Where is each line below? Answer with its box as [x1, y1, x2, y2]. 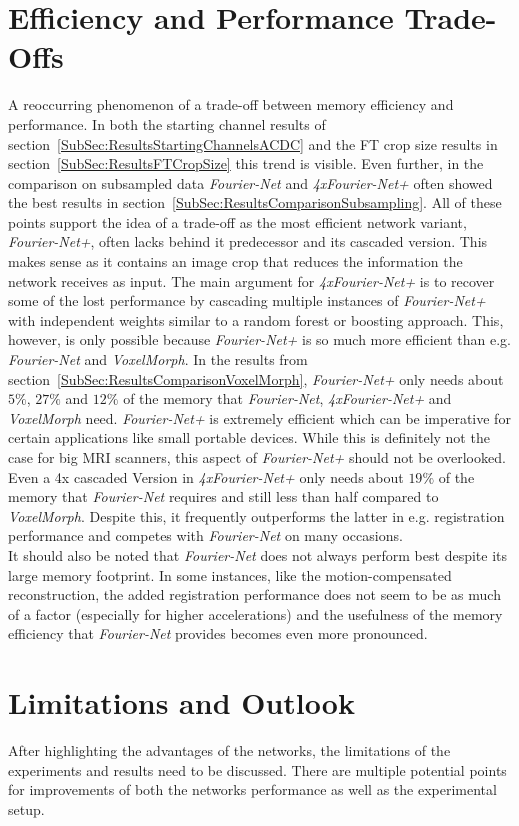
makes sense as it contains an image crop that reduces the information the [8, 251, 463, 272]
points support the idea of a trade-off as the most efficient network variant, [8, 211, 467, 232]
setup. [8, 798, 45, 819]
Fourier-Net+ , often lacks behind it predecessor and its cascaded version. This [8, 231, 488, 252]
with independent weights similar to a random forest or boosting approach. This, [8, 309, 504, 330]
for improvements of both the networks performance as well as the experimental [8, 779, 497, 800]
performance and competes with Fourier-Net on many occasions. [8, 525, 403, 546]
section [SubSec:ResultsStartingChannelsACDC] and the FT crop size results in [8, 133, 498, 154]
